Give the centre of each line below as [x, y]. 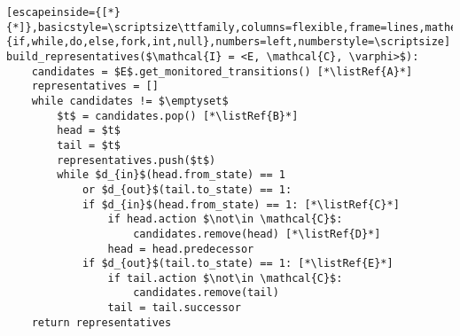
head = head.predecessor [181, 249]
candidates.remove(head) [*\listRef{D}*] [257, 234]
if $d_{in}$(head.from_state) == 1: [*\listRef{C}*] [241, 204]
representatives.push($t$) [136, 160]
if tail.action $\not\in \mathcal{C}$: [225, 278]
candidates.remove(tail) [206, 293]
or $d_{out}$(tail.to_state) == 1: [187, 189]
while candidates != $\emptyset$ [130, 101]
